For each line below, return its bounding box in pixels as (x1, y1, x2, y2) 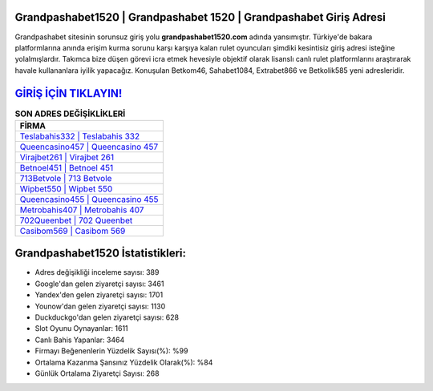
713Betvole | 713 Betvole (19, 172, 112, 183)
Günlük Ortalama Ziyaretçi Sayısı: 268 (34, 369, 160, 378)
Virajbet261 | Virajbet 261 (19, 151, 115, 163)
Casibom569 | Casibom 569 (19, 225, 126, 236)
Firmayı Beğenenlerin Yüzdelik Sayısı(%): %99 (34, 346, 188, 356)
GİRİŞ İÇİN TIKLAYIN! (14, 87, 123, 100)
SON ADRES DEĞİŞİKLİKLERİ (14, 108, 126, 119)
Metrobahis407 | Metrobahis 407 (19, 204, 144, 216)
